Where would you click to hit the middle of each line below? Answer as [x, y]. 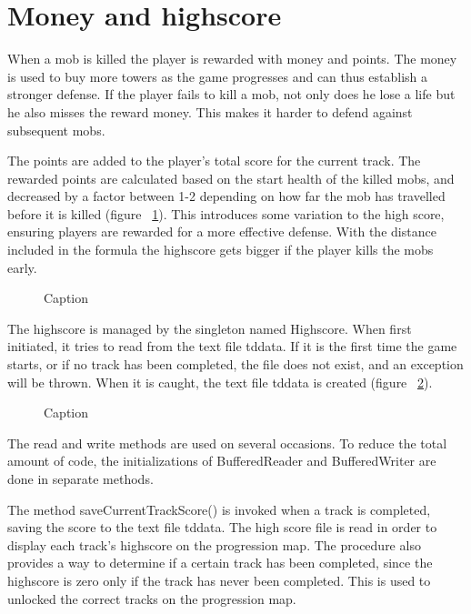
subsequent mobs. [56, 130]
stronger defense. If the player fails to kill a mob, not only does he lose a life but [231, 94]
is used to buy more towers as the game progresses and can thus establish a [218, 76]
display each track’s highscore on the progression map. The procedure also [214, 544]
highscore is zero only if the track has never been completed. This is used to [219, 580]
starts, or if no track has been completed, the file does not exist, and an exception [235, 364]
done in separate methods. [80, 478]
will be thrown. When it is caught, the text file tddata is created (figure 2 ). [220, 382]
